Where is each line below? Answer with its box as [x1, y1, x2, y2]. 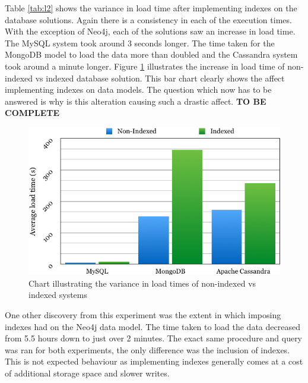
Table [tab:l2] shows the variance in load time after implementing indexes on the [5, 2, 297, 14]
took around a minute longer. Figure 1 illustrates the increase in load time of [5, 59, 285, 72]
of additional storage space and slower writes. [5, 367, 170, 379]
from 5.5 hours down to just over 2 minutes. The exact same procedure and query [5, 332, 303, 344]
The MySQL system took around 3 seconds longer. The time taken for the [5, 36, 275, 49]
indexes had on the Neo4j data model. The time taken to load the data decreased [5, 320, 300, 332]
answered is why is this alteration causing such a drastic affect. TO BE [5, 95, 266, 107]
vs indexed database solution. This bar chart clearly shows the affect [35, 71, 285, 84]
